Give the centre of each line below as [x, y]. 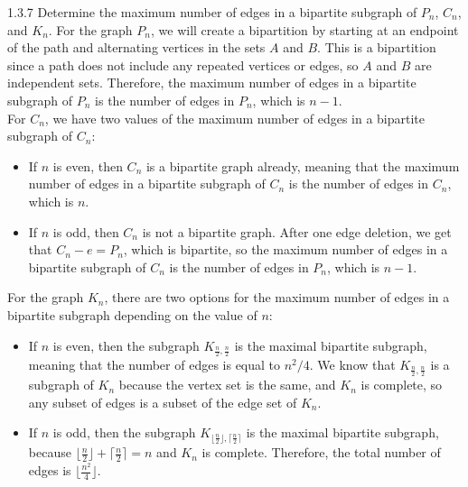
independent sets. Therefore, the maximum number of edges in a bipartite [212, 83]
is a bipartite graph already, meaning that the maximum [303, 165]
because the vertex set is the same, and [227, 385]
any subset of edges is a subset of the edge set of [163, 402]
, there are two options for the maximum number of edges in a [277, 297]
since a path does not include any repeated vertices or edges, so [183, 64]
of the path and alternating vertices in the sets [136, 47]
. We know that [352, 365]
